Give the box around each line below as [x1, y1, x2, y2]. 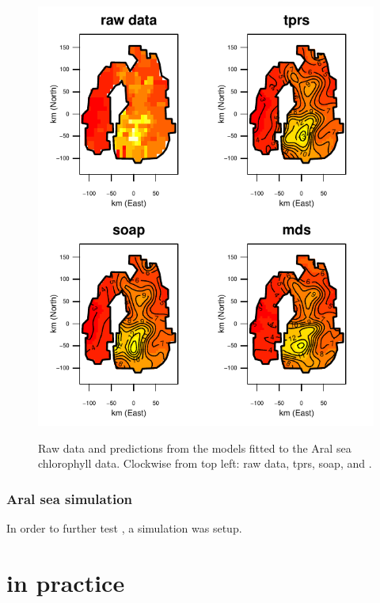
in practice [6, 566, 125, 598]
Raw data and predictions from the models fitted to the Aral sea [38, 439, 351, 456]
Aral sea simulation [6, 488, 133, 508]
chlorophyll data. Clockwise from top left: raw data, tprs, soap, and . [38, 455, 372, 472]
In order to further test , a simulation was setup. [6, 520, 242, 536]
